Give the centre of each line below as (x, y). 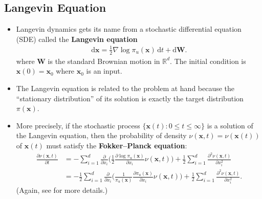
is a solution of (230, 125)
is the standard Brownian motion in (104, 61)
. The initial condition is (208, 61)
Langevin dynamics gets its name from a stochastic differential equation (129, 29)
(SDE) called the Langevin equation (77, 39)
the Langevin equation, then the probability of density (101, 135)
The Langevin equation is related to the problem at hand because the (125, 88)
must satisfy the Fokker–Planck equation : (117, 145)
